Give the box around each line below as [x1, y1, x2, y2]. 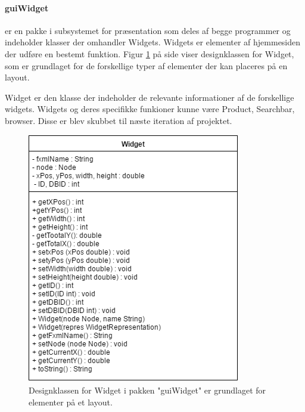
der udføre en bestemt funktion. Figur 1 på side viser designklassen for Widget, [5, 47, 294, 60]
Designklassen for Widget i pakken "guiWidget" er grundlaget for [29, 384, 266, 396]
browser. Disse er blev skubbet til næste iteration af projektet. [5, 114, 232, 126]
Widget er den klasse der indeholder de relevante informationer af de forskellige [5, 91, 294, 103]
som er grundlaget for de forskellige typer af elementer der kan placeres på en [5, 59, 288, 72]
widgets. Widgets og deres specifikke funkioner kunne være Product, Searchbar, [5, 103, 295, 115]
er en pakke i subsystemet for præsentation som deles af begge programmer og [5, 24, 291, 36]
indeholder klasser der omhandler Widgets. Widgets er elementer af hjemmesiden [5, 36, 301, 48]
